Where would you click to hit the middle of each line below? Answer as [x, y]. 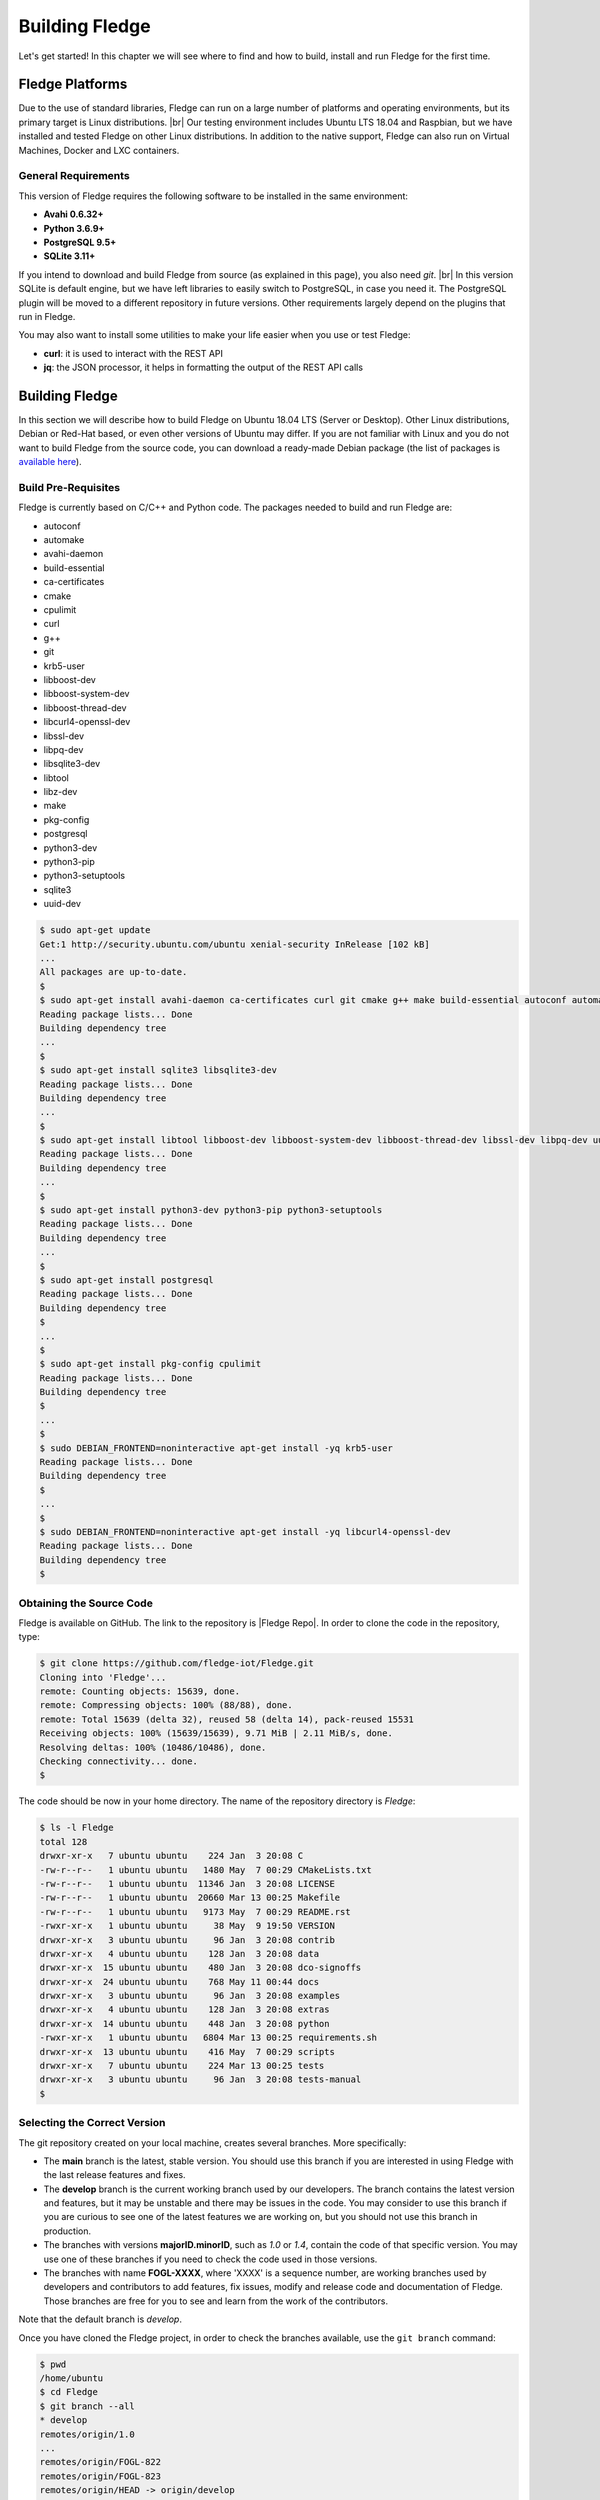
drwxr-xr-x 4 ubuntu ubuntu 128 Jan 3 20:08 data [179, 1953]
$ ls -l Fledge [76, 1828]
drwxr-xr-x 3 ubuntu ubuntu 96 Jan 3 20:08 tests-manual [200, 2079]
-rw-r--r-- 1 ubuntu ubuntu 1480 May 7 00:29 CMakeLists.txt [205, 1869]
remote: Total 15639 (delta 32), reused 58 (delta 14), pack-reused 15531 [227, 1719]
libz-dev [60, 792]
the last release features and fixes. [114, 2175]
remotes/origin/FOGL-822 [100, 2462]
